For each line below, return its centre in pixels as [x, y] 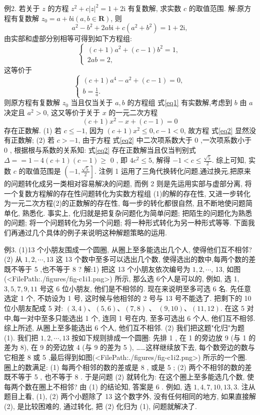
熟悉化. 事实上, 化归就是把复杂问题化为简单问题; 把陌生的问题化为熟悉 [137, 213]
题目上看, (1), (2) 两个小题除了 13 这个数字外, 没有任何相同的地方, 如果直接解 [130, 396]
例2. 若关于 [22, 8]
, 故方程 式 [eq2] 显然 [216, 130]
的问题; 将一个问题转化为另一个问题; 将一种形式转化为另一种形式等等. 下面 [126, 223]
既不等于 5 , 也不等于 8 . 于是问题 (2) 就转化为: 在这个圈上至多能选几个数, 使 [129, 377]
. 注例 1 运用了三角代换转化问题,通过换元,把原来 [173, 170]
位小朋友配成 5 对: [34, 308]
